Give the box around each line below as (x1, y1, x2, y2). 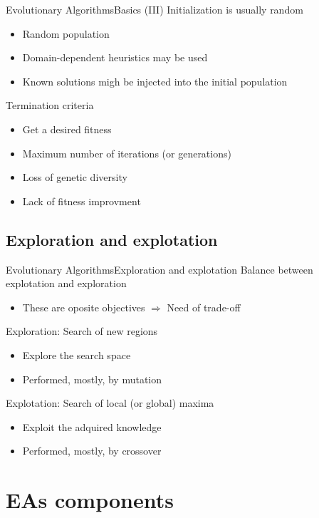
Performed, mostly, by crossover (22, 443, 162, 458)
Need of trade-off (167, 299, 241, 314)
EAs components (6, 485, 174, 514)
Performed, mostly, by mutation (22, 371, 162, 386)
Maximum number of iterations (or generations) (22, 145, 231, 160)
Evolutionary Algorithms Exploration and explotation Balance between (6, 261, 313, 276)
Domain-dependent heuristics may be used (22, 50, 208, 65)
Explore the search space (22, 347, 131, 362)
